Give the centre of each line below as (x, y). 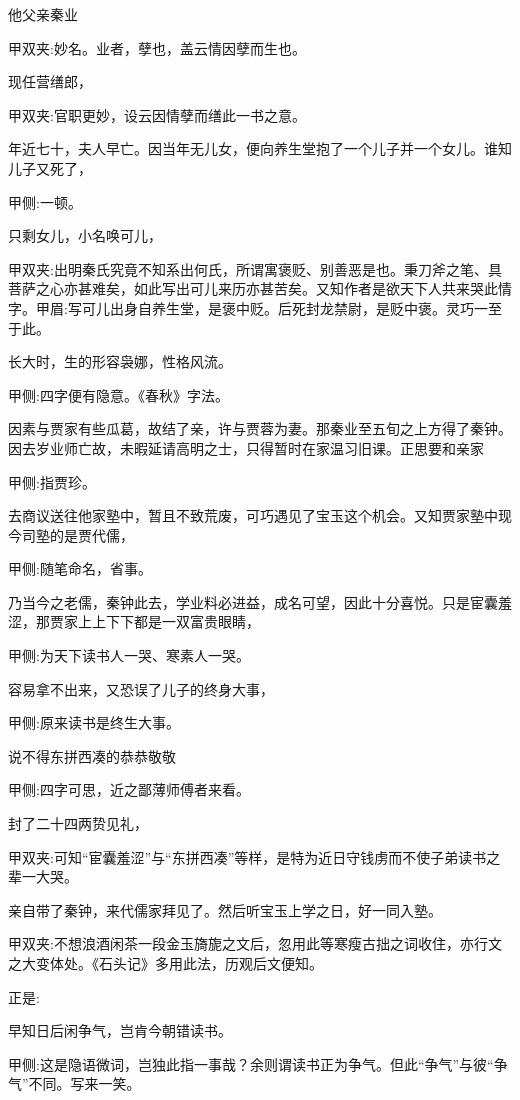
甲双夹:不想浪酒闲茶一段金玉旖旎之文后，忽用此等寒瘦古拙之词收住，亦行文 (255, 943)
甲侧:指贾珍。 (52, 481)
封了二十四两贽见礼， (78, 823)
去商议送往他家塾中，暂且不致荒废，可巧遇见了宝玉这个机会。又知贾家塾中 (253, 515)
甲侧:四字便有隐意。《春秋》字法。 (118, 394)
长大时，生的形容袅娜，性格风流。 (120, 361)
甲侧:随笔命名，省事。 (80, 568)
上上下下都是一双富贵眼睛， (168, 621)
